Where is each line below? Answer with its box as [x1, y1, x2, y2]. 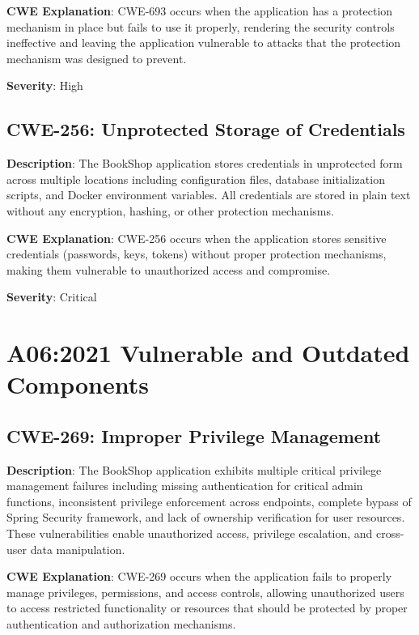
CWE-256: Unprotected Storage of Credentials [6, 117, 405, 142]
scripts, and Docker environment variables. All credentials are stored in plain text [6, 186, 411, 203]
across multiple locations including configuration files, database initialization [6, 170, 385, 187]
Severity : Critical [6, 288, 97, 305]
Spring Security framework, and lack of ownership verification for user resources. [6, 509, 405, 526]
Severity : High [6, 77, 83, 94]
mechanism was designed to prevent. [6, 49, 187, 66]
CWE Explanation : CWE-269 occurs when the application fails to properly [6, 568, 392, 585]
